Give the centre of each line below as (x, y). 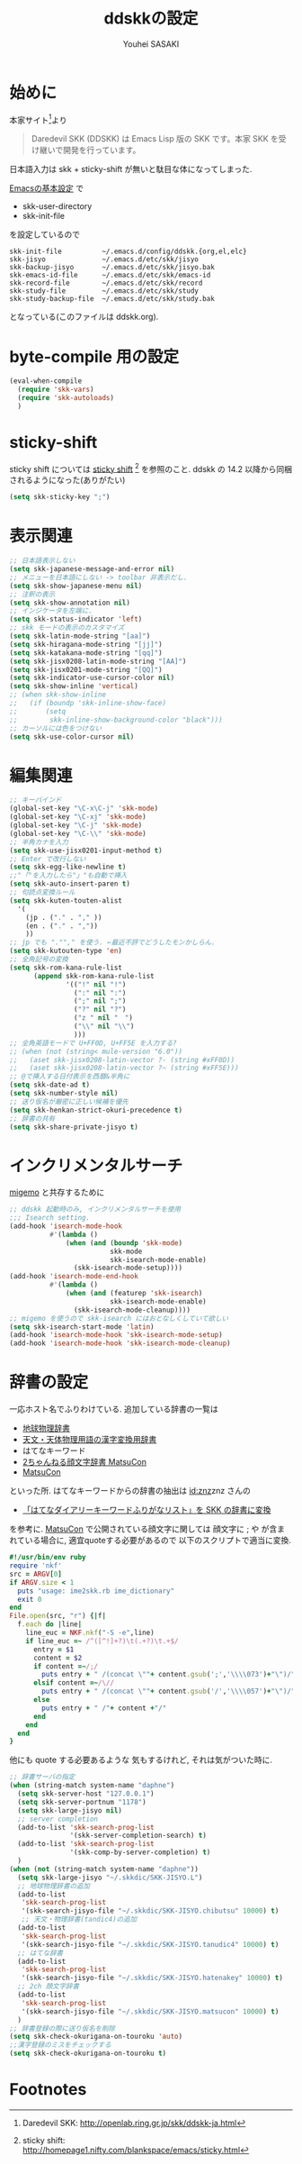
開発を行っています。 (102, 150)
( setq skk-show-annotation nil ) (70, 603)
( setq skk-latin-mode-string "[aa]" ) (80, 636)
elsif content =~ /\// (74, 1683)
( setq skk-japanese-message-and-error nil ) (92, 569)
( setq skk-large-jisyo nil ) (70, 1810)
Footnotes (48, 2090)
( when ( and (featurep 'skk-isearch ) (134, 1294)
